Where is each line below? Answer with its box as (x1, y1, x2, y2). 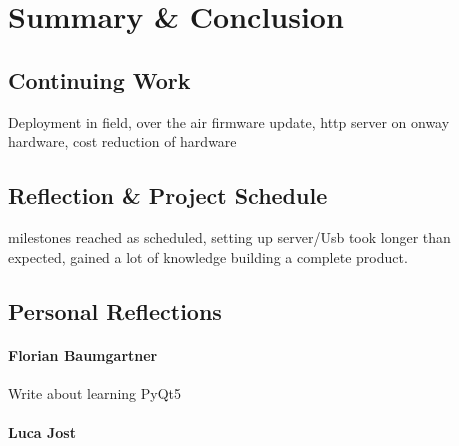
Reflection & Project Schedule (8, 180, 328, 211)
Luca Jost (8, 421, 76, 442)
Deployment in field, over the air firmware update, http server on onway (8, 111, 450, 132)
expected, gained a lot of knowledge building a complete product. (8, 246, 408, 267)
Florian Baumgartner (8, 344, 158, 365)
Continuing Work (8, 64, 191, 95)
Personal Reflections (8, 295, 222, 326)
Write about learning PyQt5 (8, 382, 181, 403)
